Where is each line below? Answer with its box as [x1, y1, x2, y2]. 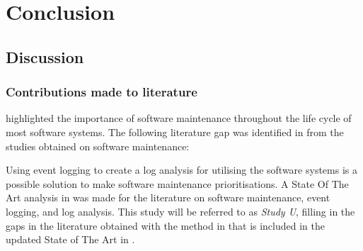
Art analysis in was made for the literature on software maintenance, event [6, 190, 330, 205]
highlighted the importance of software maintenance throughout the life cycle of [6, 111, 352, 125]
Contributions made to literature [6, 83, 197, 101]
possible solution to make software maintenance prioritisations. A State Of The [6, 176, 349, 191]
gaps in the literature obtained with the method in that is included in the [6, 218, 325, 233]
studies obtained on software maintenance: [6, 138, 190, 153]
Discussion [6, 45, 84, 67]
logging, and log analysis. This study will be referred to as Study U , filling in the [6, 203, 355, 218]
